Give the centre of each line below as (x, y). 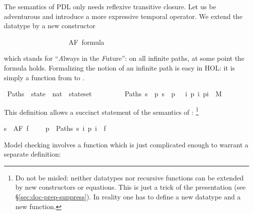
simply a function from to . (44, 77)
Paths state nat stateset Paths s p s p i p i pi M (114, 94)
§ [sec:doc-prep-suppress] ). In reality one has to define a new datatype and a (128, 196)
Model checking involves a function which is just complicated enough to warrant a (126, 144)
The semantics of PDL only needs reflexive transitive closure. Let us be (110, 6)
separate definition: (32, 154)
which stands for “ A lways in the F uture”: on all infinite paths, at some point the (124, 58)
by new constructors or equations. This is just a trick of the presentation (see (130, 187)
